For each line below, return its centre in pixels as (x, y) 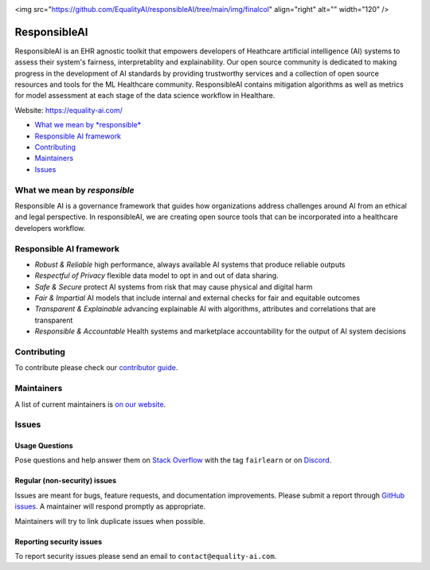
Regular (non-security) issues (66, 481)
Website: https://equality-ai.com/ (68, 110)
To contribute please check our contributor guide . (96, 368)
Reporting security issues (59, 541)
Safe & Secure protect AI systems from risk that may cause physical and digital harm (174, 287)
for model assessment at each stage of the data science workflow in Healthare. (145, 96)
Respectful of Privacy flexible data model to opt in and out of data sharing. (156, 275)
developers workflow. (50, 228)
